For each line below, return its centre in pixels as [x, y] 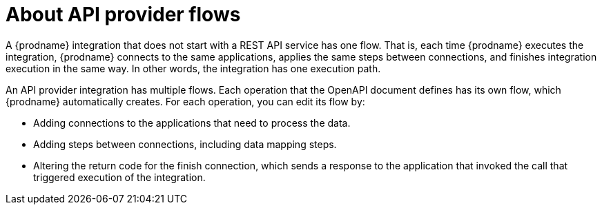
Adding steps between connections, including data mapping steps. [185, 144]
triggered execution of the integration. [119, 177]
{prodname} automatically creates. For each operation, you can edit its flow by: [185, 101]
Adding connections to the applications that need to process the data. [192, 123]
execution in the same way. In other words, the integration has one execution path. [193, 68]
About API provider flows [123, 14]
